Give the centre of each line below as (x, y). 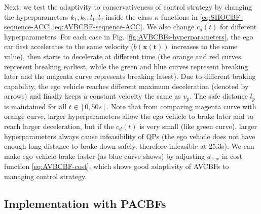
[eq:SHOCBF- (221, 16)
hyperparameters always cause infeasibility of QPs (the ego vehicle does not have (130, 136)
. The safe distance (219, 96)
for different (238, 27)
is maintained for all (35, 106)
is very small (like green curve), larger (198, 126)
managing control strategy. (46, 176)
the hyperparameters (36, 16)
